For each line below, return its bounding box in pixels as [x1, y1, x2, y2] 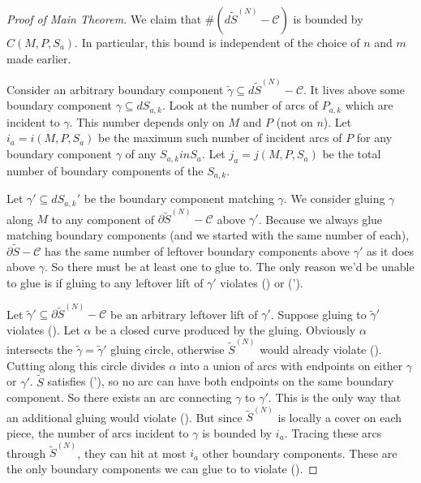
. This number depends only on [69, 113, 225, 130]
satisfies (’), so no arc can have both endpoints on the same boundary [47, 373, 394, 390]
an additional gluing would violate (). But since [6, 408, 243, 425]
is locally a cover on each [277, 408, 402, 425]
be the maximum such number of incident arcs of [98, 129, 342, 146]
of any [125, 145, 157, 162]
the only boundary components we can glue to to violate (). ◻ [6, 459, 318, 477]
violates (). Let [6, 321, 80, 338]
